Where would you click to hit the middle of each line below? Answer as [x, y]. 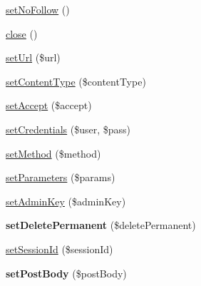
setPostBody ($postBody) [66, 273]
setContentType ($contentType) [76, 81]
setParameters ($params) [61, 177]
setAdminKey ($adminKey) [66, 201]
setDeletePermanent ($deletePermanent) [101, 225]
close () [22, 33]
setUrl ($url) [33, 57]
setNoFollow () [38, 9]
